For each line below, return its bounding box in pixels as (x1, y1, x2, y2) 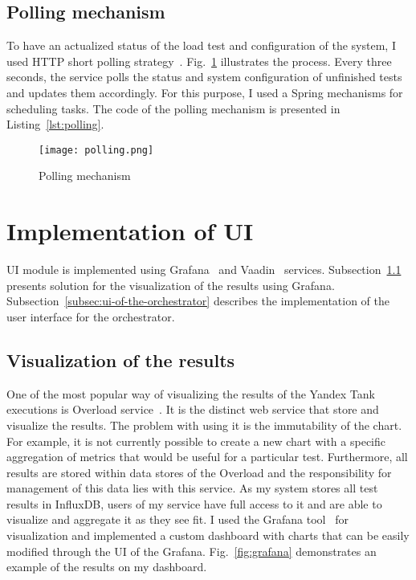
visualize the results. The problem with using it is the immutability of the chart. (6, 416, 402, 433)
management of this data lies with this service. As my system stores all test (6, 480, 378, 496)
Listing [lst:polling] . (6, 116, 104, 133)
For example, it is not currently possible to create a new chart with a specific (6, 432, 385, 449)
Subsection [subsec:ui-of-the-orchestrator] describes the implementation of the (6, 292, 390, 309)
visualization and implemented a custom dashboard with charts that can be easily (6, 527, 410, 544)
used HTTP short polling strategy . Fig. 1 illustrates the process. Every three (6, 52, 392, 69)
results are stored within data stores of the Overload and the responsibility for (6, 464, 392, 480)
